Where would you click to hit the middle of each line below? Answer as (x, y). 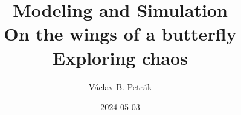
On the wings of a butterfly (120, 34)
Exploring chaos (120, 57)
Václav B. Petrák (120, 86)
